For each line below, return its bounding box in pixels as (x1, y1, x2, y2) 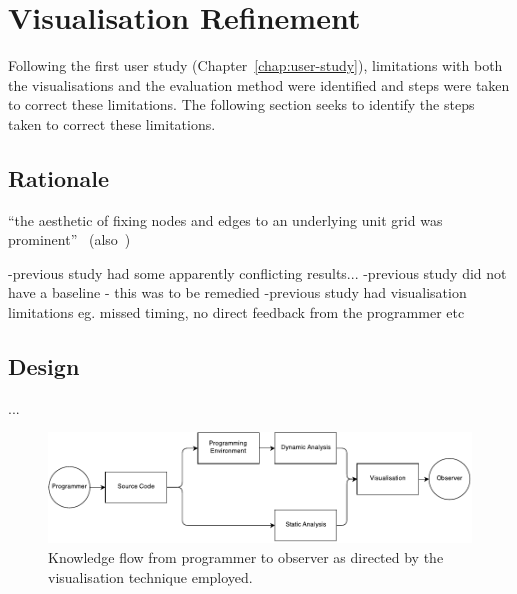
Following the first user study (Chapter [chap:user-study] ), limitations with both (8, 55, 503, 76)
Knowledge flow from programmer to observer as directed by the (48, 547, 444, 568)
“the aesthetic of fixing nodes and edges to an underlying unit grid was (8, 209, 443, 230)
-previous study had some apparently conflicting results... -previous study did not (8, 262, 507, 283)
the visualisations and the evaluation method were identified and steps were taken (8, 74, 510, 95)
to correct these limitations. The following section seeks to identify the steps (8, 94, 475, 115)
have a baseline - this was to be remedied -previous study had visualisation (8, 282, 467, 303)
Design (8, 351, 80, 382)
